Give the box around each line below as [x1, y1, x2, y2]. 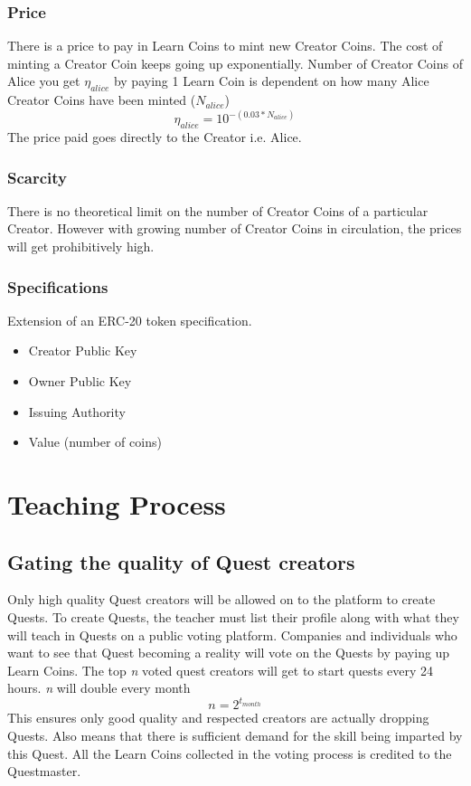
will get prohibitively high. [7, 237, 155, 256]
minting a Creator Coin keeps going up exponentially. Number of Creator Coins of [7, 53, 463, 72]
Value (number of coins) [28, 432, 162, 451]
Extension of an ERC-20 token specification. [7, 310, 252, 329]
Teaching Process [7, 486, 226, 522]
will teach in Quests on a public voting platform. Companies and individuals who [7, 625, 457, 644]
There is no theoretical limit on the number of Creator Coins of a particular [7, 201, 429, 220]
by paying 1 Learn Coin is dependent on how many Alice [113, 71, 429, 90]
